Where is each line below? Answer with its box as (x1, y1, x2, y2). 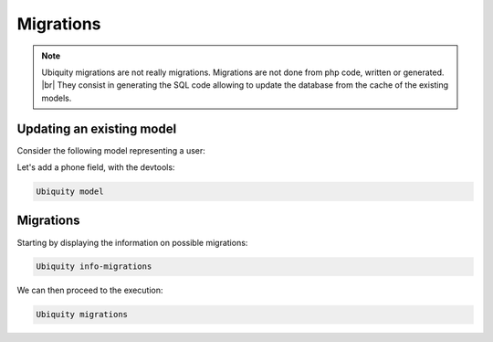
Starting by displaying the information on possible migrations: (16, 237, 248, 248)
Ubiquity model (36, 187, 104, 197)
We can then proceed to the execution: (16, 284, 163, 296)
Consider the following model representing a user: (16, 144, 205, 155)
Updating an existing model (16, 121, 177, 136)
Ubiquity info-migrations (36, 262, 152, 272)
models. (41, 92, 72, 103)
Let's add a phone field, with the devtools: (16, 162, 175, 173)
